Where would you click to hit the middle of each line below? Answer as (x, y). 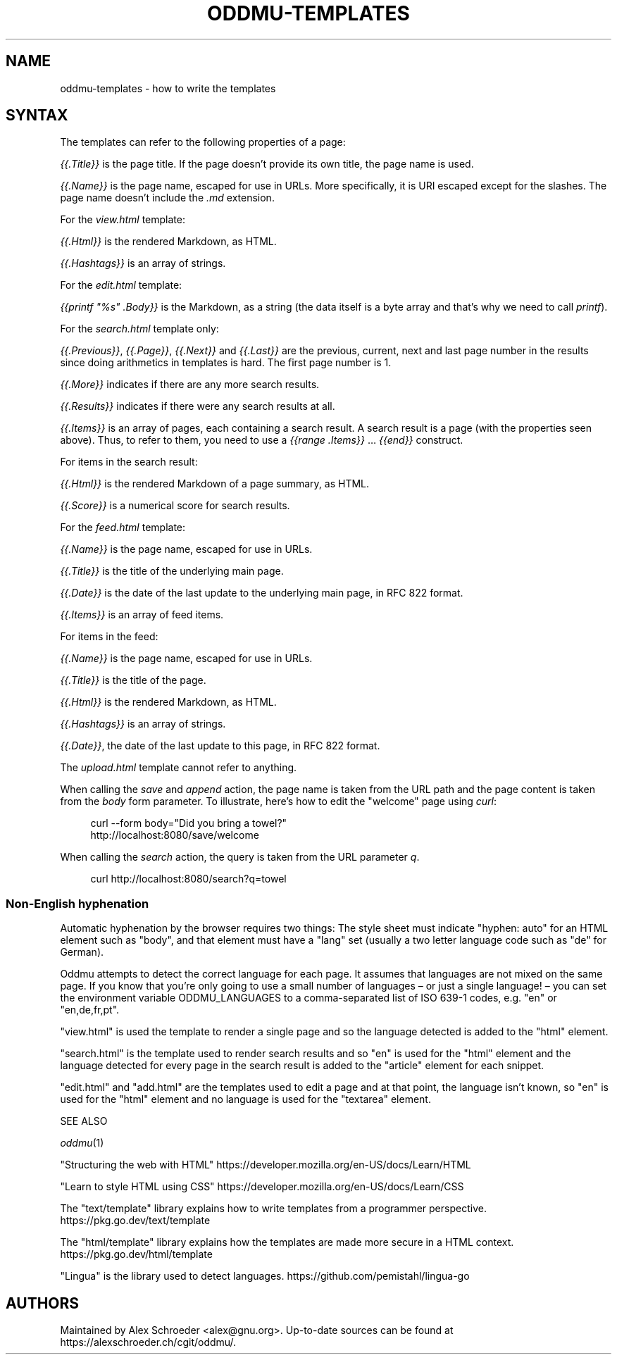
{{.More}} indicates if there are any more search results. (190, 385)
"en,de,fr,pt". (90, 1010)
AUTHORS (43, 1303)
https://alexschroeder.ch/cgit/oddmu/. (148, 1342)
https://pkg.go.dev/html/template (136, 1254)
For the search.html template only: (139, 329)
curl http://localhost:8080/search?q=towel (188, 879)
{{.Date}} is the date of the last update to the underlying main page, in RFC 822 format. (262, 593)
